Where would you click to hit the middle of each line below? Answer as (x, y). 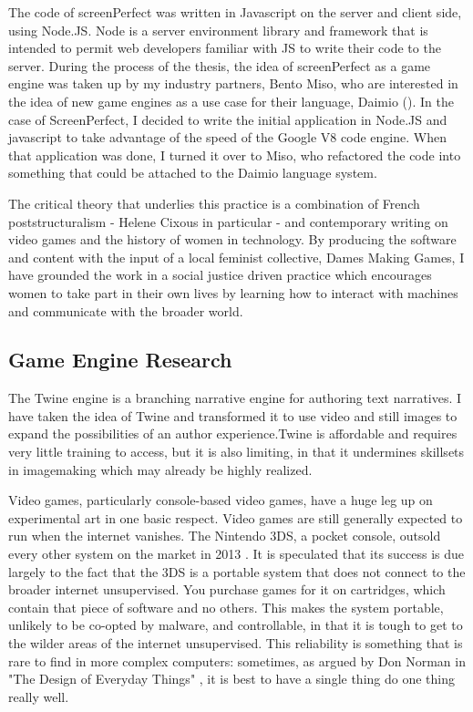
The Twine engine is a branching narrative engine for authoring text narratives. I (235, 398)
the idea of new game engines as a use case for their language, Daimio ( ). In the (231, 101)
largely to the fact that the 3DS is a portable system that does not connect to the (237, 571)
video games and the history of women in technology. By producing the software (232, 239)
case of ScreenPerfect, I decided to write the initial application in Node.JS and (228, 119)
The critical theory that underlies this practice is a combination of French (214, 203)
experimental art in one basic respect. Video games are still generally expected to (236, 517)
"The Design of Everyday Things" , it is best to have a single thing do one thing (232, 679)
